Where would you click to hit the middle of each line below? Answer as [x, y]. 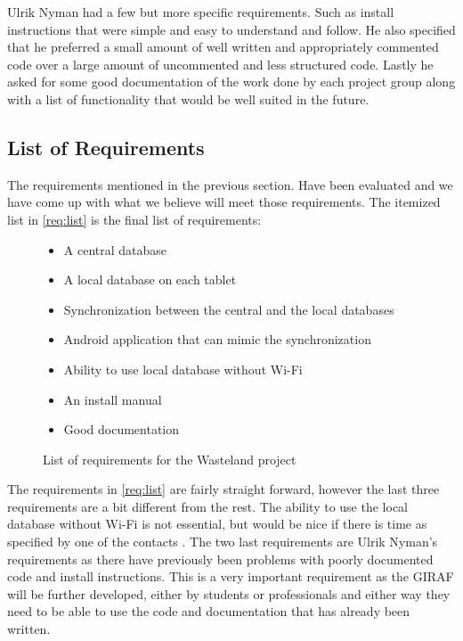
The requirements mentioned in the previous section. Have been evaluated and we [230, 184]
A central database [115, 249]
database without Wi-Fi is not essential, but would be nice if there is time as [217, 524]
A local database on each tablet [150, 279]
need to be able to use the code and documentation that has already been [209, 611]
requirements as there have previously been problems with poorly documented [220, 559]
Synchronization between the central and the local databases [229, 309]
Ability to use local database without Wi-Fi [183, 369]
